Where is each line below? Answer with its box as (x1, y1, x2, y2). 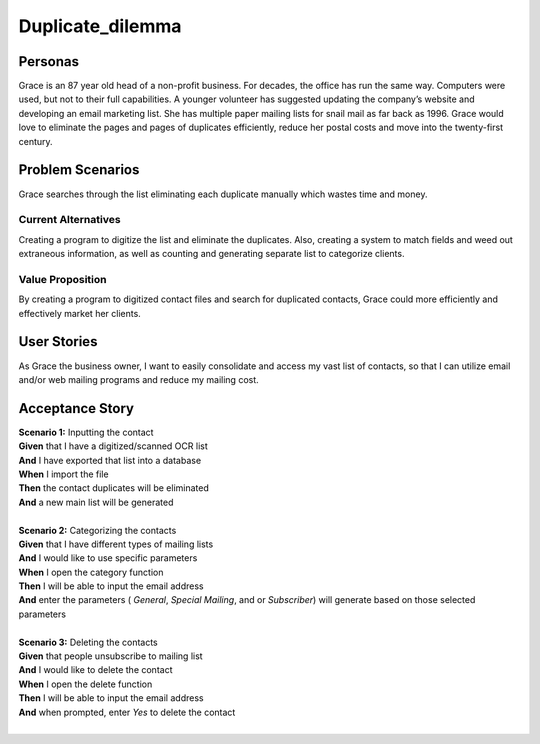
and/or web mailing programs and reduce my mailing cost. (18, 373, 259, 385)
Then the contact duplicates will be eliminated (18, 482, 209, 494)
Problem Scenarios (18, 161, 140, 179)
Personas (18, 53, 80, 70)
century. (18, 135, 54, 147)
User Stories (18, 333, 98, 350)
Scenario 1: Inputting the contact (18, 426, 154, 438)
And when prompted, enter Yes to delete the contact (18, 706, 236, 718)
